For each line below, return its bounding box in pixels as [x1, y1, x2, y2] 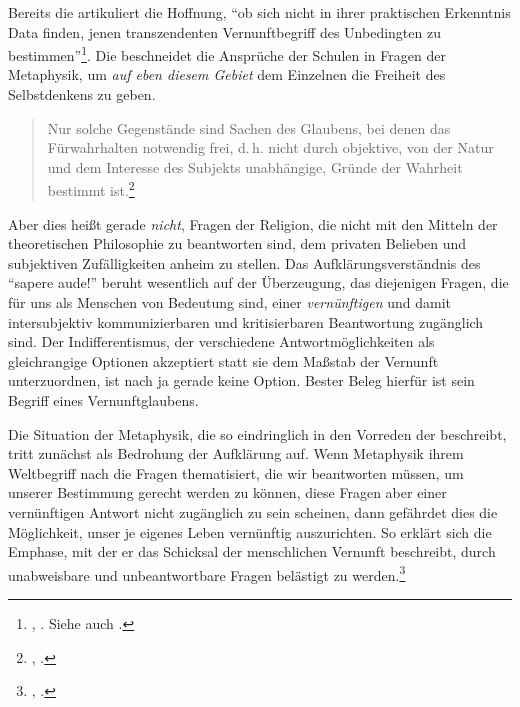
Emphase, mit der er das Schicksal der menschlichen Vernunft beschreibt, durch [8, 541, 496, 562]
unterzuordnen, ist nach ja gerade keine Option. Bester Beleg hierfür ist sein [8, 370, 475, 391]
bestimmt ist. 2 [47, 177, 135, 201]
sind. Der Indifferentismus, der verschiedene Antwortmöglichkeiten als [8, 331, 435, 352]
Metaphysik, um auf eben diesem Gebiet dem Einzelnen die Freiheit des [8, 64, 446, 85]
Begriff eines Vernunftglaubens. [8, 390, 199, 410]
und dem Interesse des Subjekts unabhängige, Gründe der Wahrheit [47, 156, 463, 177]
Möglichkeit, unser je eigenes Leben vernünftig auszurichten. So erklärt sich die [8, 521, 492, 542]
